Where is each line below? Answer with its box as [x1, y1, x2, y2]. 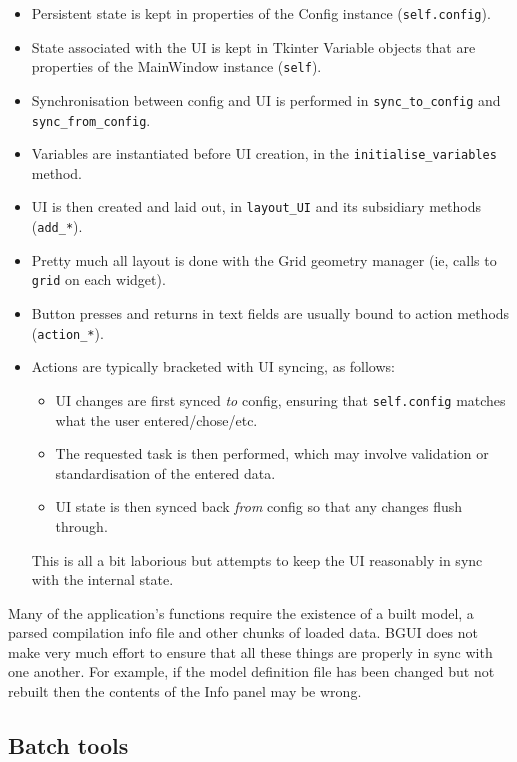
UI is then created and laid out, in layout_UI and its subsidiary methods [31, 196, 481, 217]
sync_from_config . [31, 109, 151, 130]
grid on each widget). [31, 269, 166, 290]
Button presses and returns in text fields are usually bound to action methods [31, 303, 510, 324]
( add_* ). [31, 216, 83, 237]
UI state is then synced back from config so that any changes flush [55, 496, 463, 517]
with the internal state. [31, 569, 174, 590]
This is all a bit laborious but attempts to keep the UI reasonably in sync [31, 549, 483, 570]
